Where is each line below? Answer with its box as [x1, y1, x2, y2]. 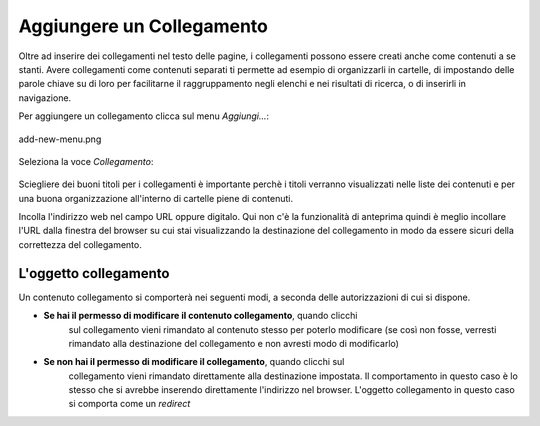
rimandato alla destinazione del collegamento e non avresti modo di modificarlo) [68, 337, 400, 349]
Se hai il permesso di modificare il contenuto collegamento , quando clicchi [43, 310, 358, 322]
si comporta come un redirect [68, 398, 191, 410]
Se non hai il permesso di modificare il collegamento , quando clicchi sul [43, 356, 345, 368]
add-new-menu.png [18, 133, 102, 145]
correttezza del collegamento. [18, 238, 142, 250]
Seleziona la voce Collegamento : [18, 155, 154, 167]
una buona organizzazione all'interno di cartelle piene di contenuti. [18, 192, 294, 204]
